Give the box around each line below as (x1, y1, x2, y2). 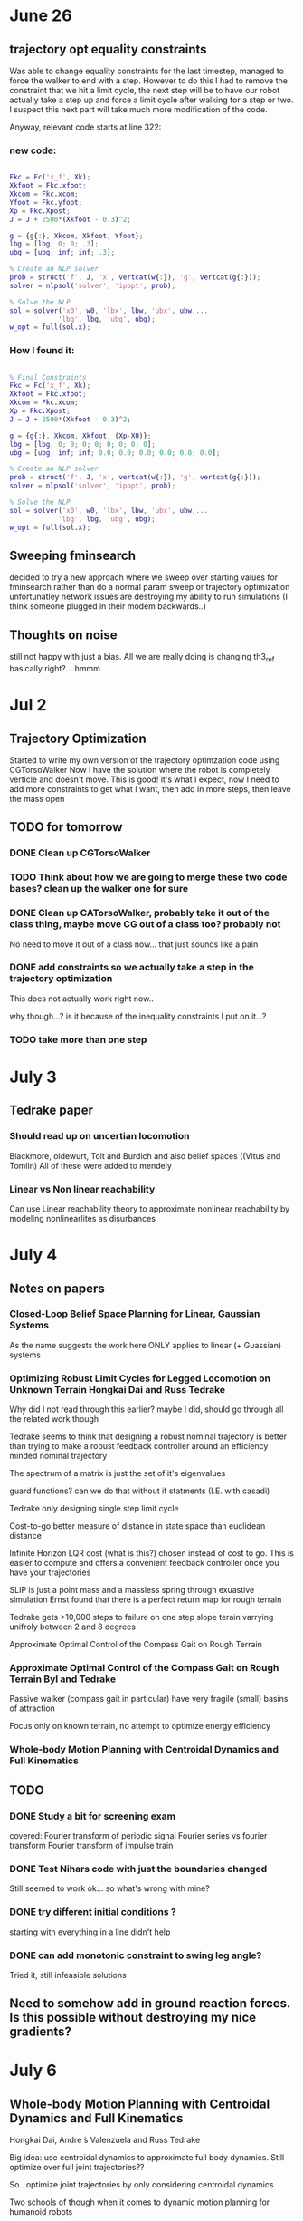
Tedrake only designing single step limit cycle (9, 1503, 179, 1514)
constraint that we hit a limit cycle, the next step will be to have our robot (9, 85, 280, 95)
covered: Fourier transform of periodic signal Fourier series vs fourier (9, 1830, 268, 1841)
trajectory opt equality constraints (9, 42, 207, 57)
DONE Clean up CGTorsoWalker (9, 846, 151, 859)
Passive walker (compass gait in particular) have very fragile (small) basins (9, 1694, 289, 1704)
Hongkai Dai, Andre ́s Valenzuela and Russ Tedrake (9, 2135, 201, 2146)
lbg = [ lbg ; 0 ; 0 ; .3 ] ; (9, 239, 99, 249)
